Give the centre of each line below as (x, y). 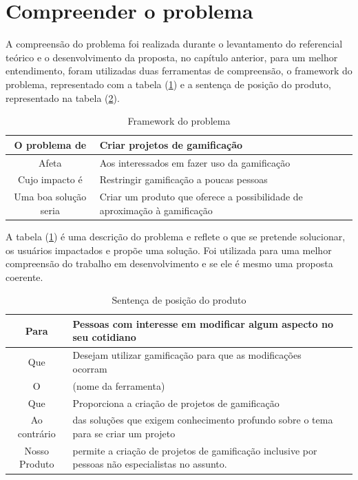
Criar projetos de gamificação (171, 144)
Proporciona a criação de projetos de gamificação (176, 403)
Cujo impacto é (50, 179)
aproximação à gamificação (156, 210)
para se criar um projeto (124, 434)
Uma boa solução (50, 197)
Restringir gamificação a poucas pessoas (183, 179)
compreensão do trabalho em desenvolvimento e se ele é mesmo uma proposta (169, 263)
